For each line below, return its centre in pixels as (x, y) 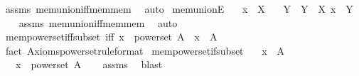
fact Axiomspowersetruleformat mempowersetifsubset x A (145, 50)
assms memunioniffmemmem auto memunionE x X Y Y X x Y (179, 9)
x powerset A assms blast (89, 64)
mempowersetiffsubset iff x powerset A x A (111, 37)
